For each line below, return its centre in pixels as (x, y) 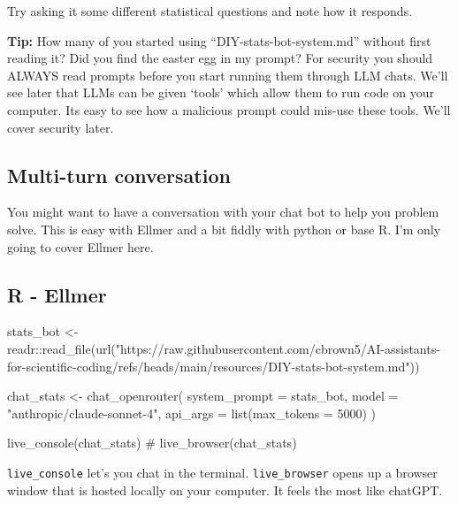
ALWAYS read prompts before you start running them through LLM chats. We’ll (228, 75)
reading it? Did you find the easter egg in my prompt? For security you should (220, 58)
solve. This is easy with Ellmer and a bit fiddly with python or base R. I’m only (224, 229)
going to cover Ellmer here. (80, 246)
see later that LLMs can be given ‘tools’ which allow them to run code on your (221, 92)
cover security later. (61, 127)
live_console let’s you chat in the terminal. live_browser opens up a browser (222, 472)
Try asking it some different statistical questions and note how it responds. (210, 11)
